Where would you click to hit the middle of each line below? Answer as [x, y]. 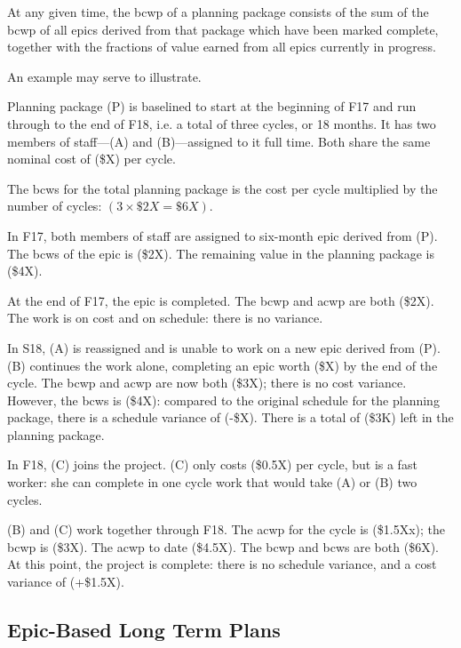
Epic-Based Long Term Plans [144, 630]
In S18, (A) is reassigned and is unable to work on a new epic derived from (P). [224, 347]
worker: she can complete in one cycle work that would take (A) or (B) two [212, 482]
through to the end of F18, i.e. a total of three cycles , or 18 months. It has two [222, 123]
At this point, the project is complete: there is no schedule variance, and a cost [222, 564]
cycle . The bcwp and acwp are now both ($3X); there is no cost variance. [207, 383]
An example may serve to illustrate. [104, 76]
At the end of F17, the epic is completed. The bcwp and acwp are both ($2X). [221, 300]
